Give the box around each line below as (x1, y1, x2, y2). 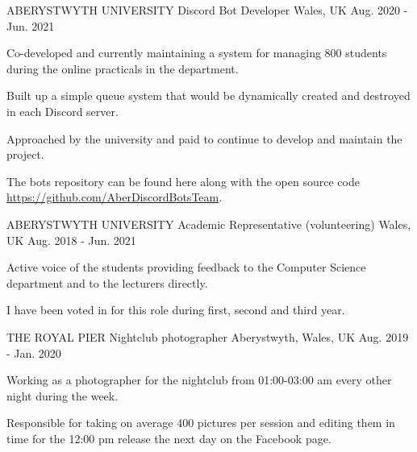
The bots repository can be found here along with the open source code (6, 172, 360, 189)
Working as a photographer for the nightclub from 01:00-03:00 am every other (6, 371, 392, 388)
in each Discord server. (6, 102, 119, 119)
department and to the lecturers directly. (6, 274, 208, 291)
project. (6, 146, 44, 163)
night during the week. (6, 387, 119, 404)
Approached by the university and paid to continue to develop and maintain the (6, 130, 402, 147)
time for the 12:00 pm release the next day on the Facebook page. (6, 429, 332, 446)
